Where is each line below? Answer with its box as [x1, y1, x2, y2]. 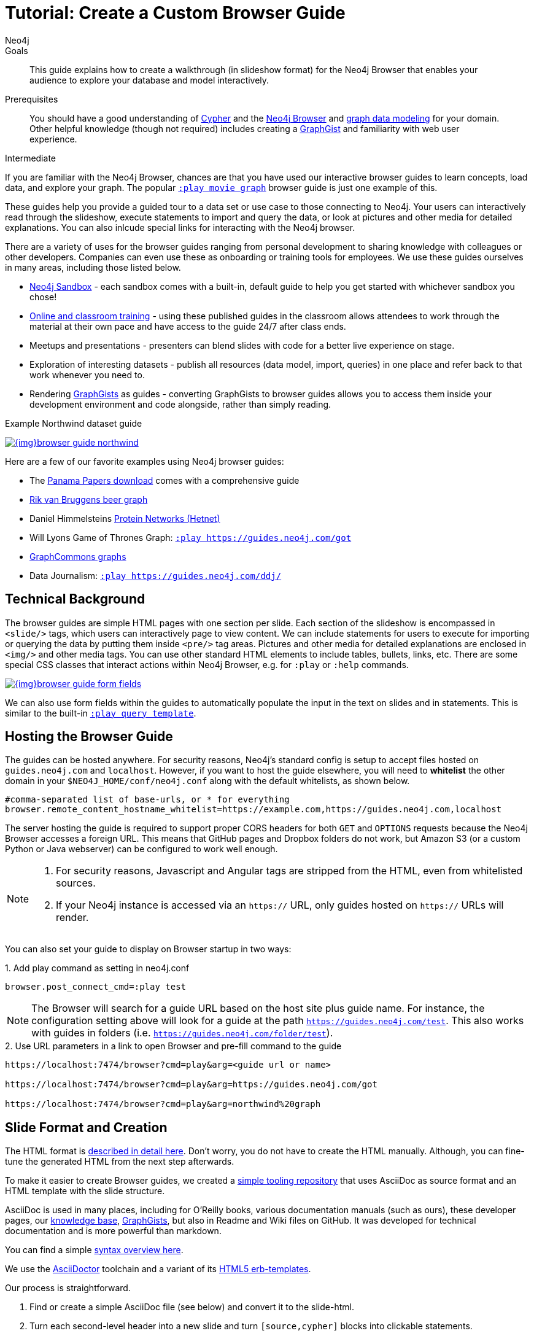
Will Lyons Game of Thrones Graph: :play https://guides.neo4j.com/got [29, 532, 352, 543]
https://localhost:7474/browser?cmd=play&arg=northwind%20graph [5, 1099, 321, 1109]
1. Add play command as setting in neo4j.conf [5, 963, 190, 974]
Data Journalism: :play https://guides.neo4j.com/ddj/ [29, 570, 282, 581]
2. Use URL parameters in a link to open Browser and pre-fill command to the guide [5, 1041, 342, 1052]
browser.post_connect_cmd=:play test [5, 982, 187, 992]
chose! [29, 291, 57, 302]
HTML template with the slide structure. [5, 1186, 165, 1197]
